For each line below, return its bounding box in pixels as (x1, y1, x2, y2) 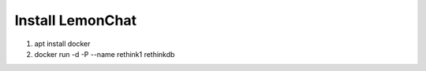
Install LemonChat (14, 12, 137, 29)
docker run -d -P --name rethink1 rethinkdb (34, 49, 175, 59)
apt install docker (34, 39, 91, 48)
